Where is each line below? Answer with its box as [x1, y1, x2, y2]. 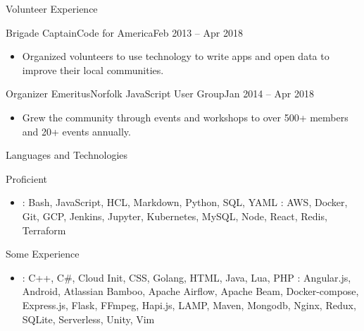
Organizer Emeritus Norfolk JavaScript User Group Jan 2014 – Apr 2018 [6, 86, 314, 101]
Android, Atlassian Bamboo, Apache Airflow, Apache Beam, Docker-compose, [22, 284, 359, 299]
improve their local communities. [22, 62, 164, 77]
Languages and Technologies [6, 148, 128, 162]
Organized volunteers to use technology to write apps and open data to [22, 49, 330, 64]
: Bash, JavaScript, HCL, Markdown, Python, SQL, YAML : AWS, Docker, [22, 195, 348, 210]
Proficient [6, 171, 47, 186]
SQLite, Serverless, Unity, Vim [22, 311, 155, 326]
